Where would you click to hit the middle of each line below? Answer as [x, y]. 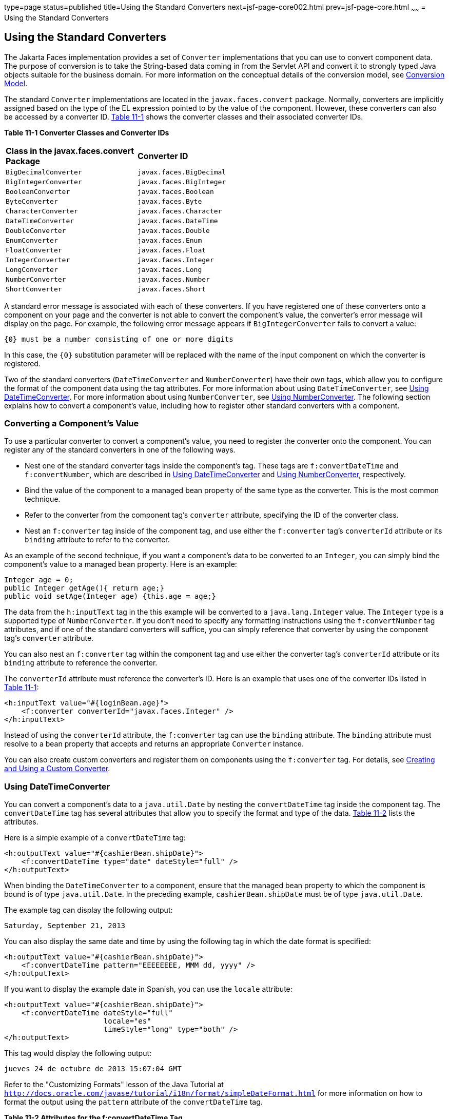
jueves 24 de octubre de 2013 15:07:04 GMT [93, 1069]
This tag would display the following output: [78, 1053]
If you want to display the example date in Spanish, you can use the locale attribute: [148, 989]
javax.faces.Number [174, 279]
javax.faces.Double [174, 230]
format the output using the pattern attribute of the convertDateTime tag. [133, 1102]
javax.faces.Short [172, 289]
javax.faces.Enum [170, 240]
